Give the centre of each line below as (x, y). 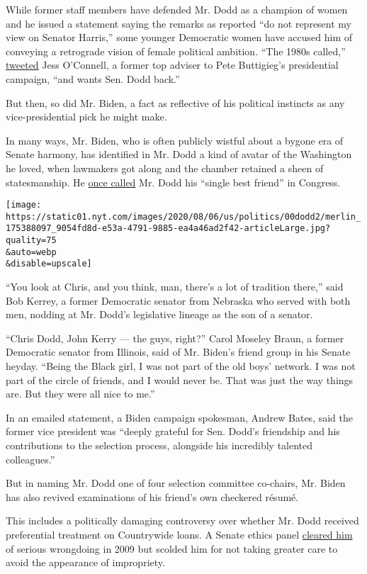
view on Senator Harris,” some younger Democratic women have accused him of (179, 37)
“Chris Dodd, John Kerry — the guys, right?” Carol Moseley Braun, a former (175, 338)
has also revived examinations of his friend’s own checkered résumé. (152, 496)
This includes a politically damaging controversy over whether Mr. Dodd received (182, 520)
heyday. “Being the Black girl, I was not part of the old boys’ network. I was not (181, 366)
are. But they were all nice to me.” (80, 394)
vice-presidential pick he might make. (86, 117)
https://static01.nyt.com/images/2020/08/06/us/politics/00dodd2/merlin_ (183, 216)
